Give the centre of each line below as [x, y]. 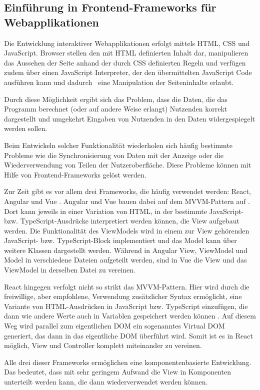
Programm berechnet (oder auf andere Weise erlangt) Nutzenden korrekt [116, 109]
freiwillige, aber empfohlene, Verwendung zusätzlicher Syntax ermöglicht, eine [123, 296]
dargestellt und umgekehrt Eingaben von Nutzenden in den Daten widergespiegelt [129, 118]
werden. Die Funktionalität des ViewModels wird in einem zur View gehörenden [127, 230]
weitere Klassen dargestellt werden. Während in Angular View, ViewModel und [126, 250]
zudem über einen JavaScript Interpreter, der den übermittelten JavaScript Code [128, 72]
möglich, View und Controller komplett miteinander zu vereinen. [103, 345]
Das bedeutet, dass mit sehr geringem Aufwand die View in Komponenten [118, 372]
